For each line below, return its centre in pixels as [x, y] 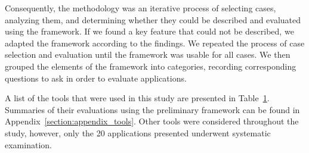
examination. [28, 144]
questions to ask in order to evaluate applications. [96, 78]
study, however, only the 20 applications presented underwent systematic [138, 132]
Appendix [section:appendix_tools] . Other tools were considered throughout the [152, 121]
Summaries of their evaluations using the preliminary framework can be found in [152, 109]
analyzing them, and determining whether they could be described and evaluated [153, 19]
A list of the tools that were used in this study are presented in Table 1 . [137, 98]
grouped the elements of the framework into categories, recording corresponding [151, 66]
